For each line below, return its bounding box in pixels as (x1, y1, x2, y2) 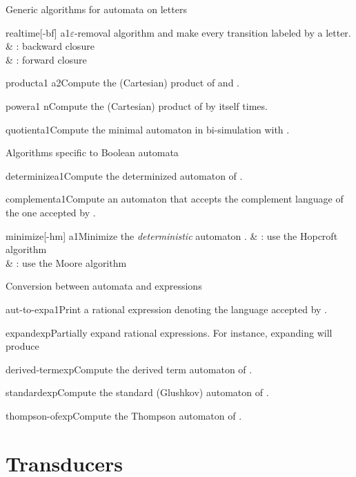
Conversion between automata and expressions (6, 279, 202, 293)
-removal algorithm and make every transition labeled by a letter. (74, 25, 351, 39)
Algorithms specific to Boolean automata (6, 145, 179, 160)
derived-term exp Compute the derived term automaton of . (6, 362, 253, 376)
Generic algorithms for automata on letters (6, 2, 187, 16)
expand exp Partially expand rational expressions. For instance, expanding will (6, 325, 333, 339)
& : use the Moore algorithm (6, 255, 127, 270)
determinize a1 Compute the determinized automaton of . (6, 168, 243, 183)
